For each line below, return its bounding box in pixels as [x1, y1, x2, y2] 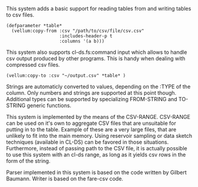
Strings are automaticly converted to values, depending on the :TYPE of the [6, 83, 191, 90]
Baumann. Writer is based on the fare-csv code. [6, 175, 123, 182]
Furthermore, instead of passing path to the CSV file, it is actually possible [6, 145, 188, 151]
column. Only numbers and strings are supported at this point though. [6, 89, 177, 96]
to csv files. [6, 11, 34, 18]
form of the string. [6, 157, 50, 165]
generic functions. [26, 102, 72, 109]
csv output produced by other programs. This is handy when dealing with [6, 55, 186, 62]
